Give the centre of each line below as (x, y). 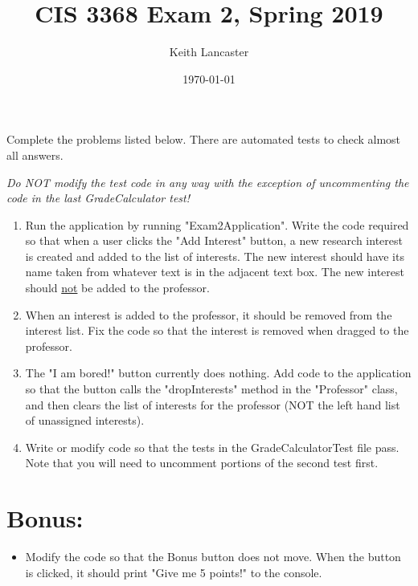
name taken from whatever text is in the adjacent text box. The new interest (215, 272)
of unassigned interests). (85, 420)
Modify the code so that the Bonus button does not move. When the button (213, 557)
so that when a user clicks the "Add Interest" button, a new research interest (214, 240)
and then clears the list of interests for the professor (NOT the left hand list (213, 404)
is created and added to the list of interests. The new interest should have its (215, 256)
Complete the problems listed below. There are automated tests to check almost (204, 139)
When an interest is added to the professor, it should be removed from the (209, 314)
